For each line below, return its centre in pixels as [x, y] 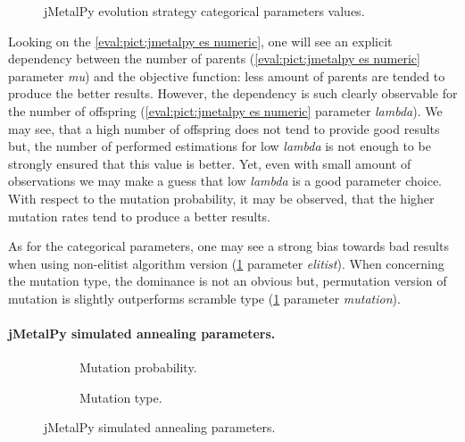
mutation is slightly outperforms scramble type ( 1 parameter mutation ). [204, 298]
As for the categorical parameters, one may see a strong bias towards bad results [228, 246]
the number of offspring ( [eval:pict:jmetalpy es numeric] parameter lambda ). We [225, 110]
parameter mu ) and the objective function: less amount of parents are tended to [227, 75]
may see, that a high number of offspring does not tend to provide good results [224, 128]
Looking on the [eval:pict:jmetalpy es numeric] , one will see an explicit [200, 41]
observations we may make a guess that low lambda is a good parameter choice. [225, 181]
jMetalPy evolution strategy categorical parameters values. [204, 11]
